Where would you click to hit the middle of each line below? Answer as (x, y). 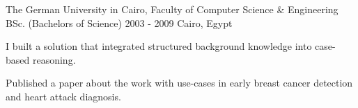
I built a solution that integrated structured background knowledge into (159, 46)
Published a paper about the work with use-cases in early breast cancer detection (179, 83)
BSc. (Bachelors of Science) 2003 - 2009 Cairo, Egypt (119, 22)
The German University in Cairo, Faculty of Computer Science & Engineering (172, 9)
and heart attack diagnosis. (63, 96)
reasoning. (54, 59)
